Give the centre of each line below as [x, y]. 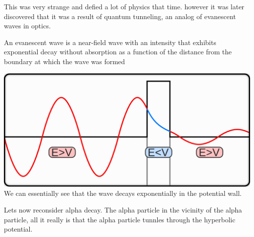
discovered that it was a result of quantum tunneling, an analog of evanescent [120, 16]
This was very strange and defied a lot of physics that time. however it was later [124, 6]
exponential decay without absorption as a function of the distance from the [118, 52]
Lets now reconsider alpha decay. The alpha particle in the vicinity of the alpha [123, 210]
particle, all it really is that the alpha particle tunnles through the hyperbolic [120, 219]
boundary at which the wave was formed [64, 61]
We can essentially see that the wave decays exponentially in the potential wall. [123, 193]
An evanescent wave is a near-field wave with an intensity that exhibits [110, 42]
